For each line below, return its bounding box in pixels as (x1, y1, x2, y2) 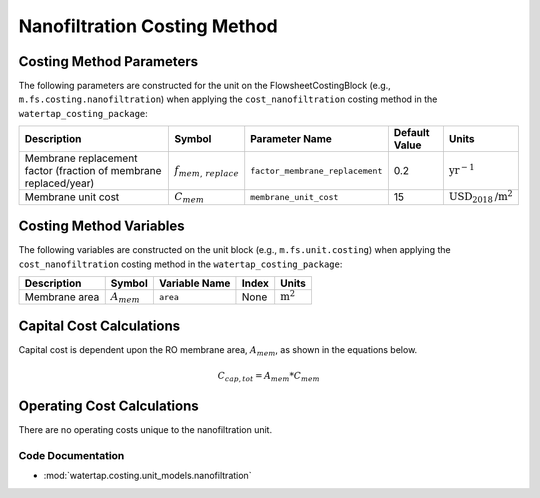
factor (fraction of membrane (24, 164, 162, 178)
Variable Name (158, 276, 231, 290)
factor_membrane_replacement (250, 165, 383, 176)
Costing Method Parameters (18, 53, 199, 70)
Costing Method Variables (18, 218, 185, 235)
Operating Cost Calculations (18, 398, 199, 415)
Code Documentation (18, 449, 125, 463)
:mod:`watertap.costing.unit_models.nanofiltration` (43, 470, 252, 482)
